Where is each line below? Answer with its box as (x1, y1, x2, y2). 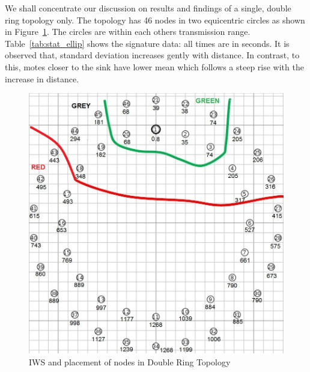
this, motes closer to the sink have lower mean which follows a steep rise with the (5, 60, 304, 73)
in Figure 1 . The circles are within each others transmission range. (5, 25, 251, 38)
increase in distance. (5, 72, 79, 85)
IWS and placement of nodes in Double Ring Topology (29, 355, 231, 368)
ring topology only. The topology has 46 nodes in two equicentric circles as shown (5, 13, 305, 26)
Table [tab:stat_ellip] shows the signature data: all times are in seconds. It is (5, 37, 290, 49)
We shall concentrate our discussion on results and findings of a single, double (5, 2, 291, 14)
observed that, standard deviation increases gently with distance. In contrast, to (5, 49, 300, 61)
